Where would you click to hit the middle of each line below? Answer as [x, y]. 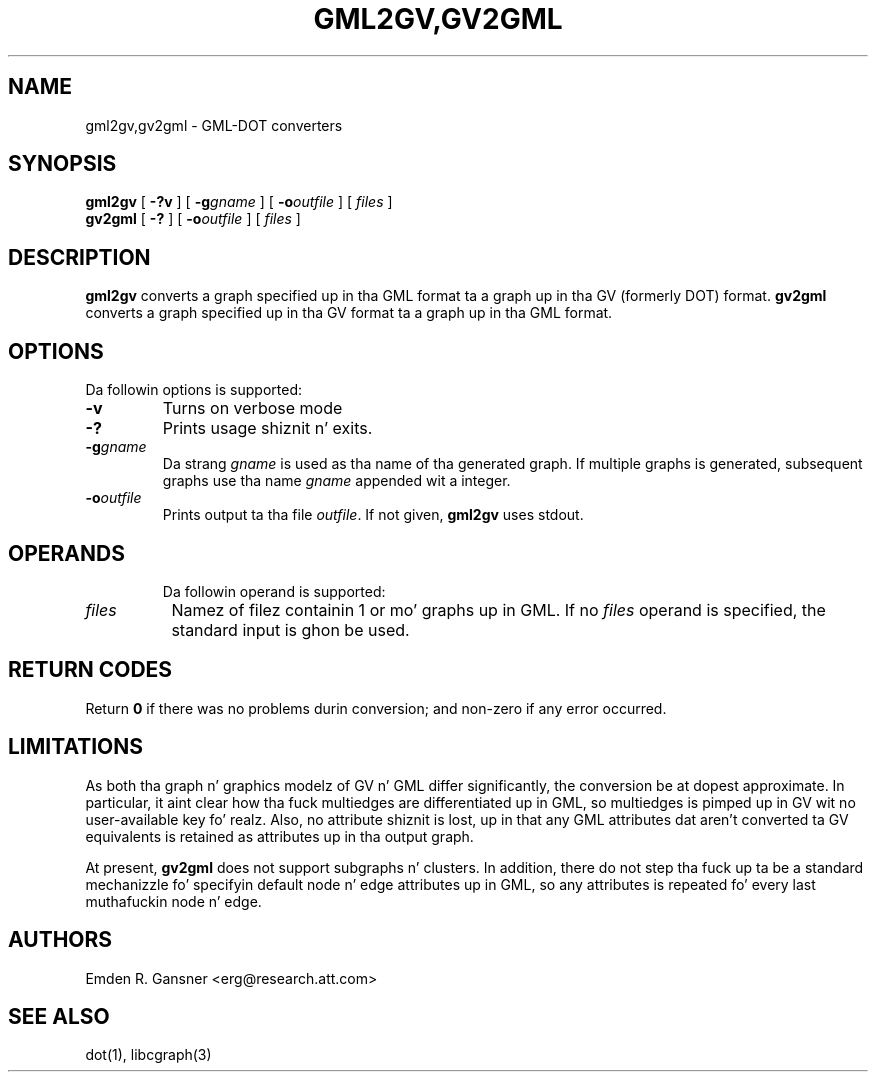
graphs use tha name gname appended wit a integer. [336, 481]
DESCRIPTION [79, 257]
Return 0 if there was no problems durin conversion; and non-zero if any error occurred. [376, 708]
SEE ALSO [59, 1016]
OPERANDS [66, 553]
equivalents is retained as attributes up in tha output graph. [279, 836]
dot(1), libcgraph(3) [148, 1055]
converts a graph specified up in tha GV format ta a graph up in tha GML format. [349, 313]
